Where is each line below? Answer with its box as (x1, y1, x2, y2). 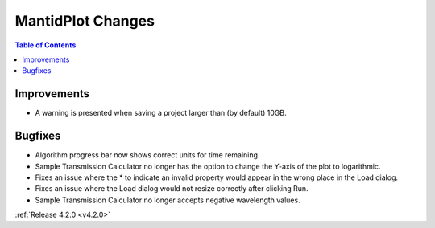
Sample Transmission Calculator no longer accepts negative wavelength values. (35, 195, 301, 205)
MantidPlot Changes (14, 12, 155, 30)
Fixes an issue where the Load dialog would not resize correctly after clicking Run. (35, 184, 309, 193)
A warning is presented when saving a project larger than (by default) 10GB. (35, 108, 287, 118)
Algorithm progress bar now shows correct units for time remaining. (35, 150, 260, 160)
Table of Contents (14, 40, 77, 50)
